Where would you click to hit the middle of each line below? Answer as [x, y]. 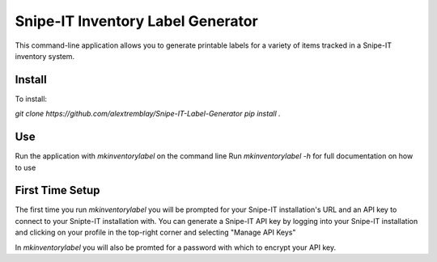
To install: [31, 99]
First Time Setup [57, 190]
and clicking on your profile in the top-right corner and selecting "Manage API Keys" [155, 232]
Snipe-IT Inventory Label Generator [136, 21]
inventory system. [45, 56]
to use [25, 167]
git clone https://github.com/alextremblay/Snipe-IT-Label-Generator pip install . [148, 114]
